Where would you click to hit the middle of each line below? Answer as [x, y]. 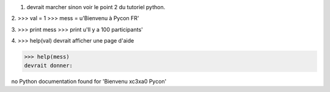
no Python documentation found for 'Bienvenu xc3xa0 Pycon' [89, 81]
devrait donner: [49, 65]
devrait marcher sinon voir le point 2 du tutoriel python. [96, 7]
